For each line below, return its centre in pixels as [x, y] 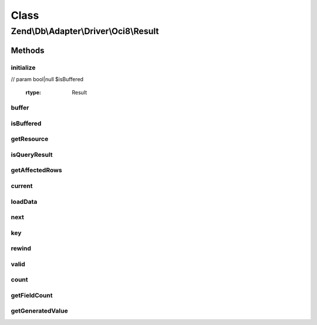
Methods [28, 50]
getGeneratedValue [39, 311]
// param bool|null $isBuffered [47, 79]
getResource [30, 139]
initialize [23, 68]
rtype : [33, 93]
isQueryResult [32, 155]
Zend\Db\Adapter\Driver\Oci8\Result [85, 31]
